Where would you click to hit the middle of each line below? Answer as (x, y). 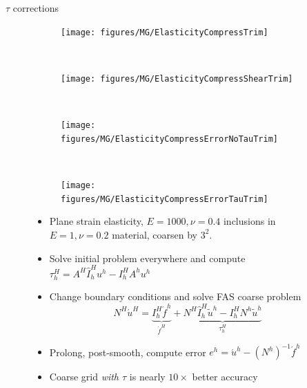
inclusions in (249, 221)
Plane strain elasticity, (96, 221)
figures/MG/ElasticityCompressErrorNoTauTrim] (169, 139)
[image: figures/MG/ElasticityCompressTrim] (165, 32)
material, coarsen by (155, 234)
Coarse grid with (84, 377)
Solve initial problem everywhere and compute (147, 258)
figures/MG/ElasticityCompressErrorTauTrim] (165, 199)
